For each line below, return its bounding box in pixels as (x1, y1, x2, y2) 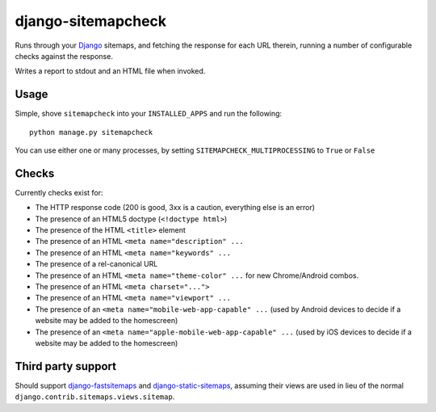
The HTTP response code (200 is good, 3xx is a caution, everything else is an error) (35, 203, 315, 212)
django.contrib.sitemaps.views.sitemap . (15, 392, 175, 401)
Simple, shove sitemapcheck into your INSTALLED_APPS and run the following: (15, 109, 283, 119)
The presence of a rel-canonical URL (35, 259, 158, 269)
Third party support (15, 359, 117, 373)
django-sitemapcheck (15, 12, 167, 30)
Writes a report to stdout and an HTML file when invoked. (15, 66, 206, 76)
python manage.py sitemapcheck (29, 128, 153, 137)
